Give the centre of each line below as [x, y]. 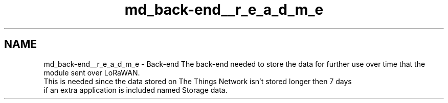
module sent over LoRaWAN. [92, 72]
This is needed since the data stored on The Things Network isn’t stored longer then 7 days [198, 81]
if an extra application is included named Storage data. [136, 90]
